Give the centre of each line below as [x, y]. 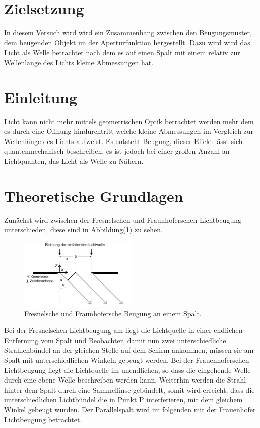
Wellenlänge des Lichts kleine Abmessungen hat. [79, 62]
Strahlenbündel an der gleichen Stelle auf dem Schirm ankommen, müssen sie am [129, 350]
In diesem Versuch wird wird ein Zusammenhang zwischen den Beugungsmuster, [128, 33]
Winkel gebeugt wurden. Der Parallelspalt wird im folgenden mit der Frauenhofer [130, 409]
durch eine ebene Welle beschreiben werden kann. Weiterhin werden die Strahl [125, 380]
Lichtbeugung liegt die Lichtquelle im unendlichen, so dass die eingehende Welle [127, 370]
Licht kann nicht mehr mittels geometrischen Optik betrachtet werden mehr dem [129, 121]
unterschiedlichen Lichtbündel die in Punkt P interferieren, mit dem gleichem [123, 399]
